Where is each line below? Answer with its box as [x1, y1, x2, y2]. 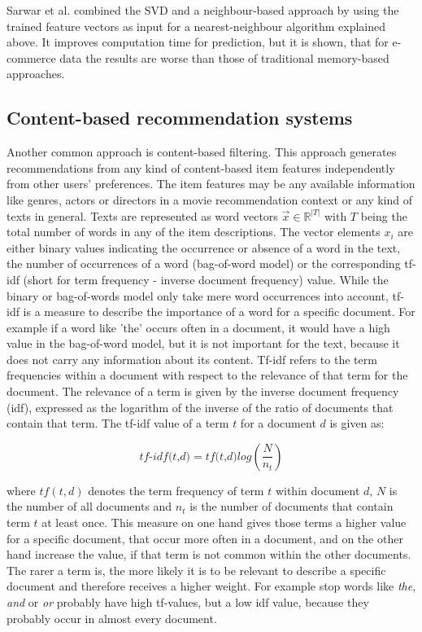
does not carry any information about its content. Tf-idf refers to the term [7, 350, 377, 367]
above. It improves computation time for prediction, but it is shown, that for [7, 33, 389, 50]
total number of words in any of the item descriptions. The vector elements [7, 223, 381, 240]
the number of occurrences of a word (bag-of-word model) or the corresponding [7, 255, 401, 272]
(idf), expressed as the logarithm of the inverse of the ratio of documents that [7, 398, 394, 415]
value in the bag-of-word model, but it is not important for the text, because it [7, 335, 400, 352]
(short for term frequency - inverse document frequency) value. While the [23, 270, 389, 287]
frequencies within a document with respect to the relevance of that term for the [7, 366, 408, 384]
